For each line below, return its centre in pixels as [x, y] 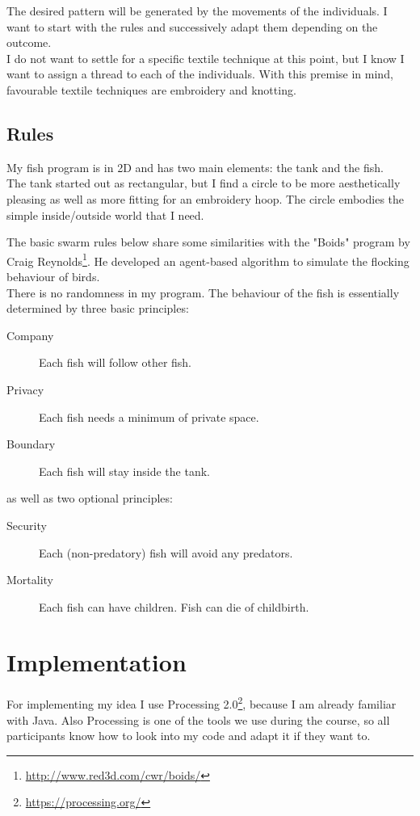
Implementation [97, 662]
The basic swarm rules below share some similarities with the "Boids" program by [208, 242]
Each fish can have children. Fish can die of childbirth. [174, 606]
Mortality [30, 580]
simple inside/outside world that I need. [105, 215]
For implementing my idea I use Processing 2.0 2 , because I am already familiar [202, 703]
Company [30, 335]
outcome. [29, 42]
